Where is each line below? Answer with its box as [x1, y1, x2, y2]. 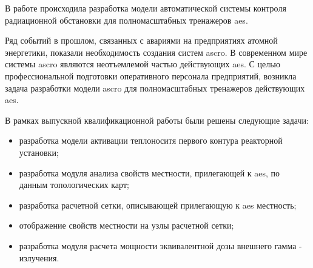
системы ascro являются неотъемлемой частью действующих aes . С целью [5, 58, 281, 70]
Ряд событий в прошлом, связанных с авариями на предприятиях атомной [5, 34, 278, 47]
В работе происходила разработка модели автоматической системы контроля [5, 2, 286, 14]
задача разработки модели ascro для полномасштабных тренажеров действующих [5, 81, 305, 94]
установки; [19, 146, 59, 158]
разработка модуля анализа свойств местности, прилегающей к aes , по [19, 166, 280, 179]
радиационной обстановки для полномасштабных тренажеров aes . [5, 13, 248, 26]
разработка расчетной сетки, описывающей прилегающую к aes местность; [19, 198, 297, 211]
